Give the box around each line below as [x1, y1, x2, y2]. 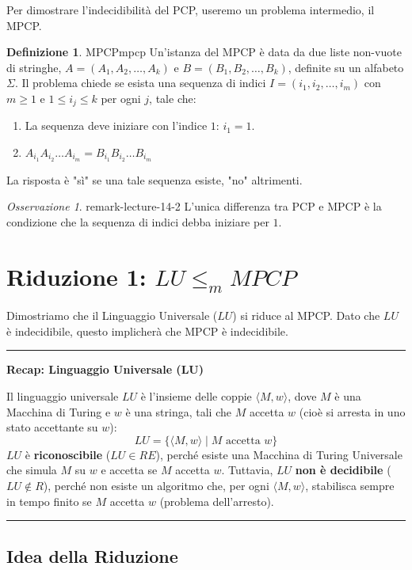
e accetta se [101, 462, 158, 478]
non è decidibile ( [295, 462, 391, 478]
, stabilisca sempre [305, 477, 395, 493]
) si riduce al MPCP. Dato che [232, 307, 380, 324]
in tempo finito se [6, 492, 92, 509]
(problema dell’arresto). [159, 492, 274, 509]
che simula [6, 462, 57, 478]
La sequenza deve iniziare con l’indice [25, 117, 208, 134]
